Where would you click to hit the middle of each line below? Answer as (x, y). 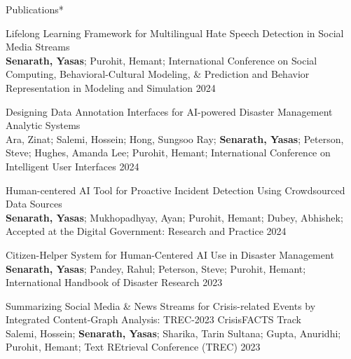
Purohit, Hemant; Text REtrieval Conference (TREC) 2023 (133, 347)
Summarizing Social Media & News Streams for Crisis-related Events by (161, 305)
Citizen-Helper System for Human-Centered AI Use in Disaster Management (170, 254)
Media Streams (38, 47)
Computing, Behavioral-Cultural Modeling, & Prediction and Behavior (158, 74)
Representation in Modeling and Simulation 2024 (111, 87)
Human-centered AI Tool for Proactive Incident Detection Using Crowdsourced (175, 190)
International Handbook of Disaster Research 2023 (114, 282)
